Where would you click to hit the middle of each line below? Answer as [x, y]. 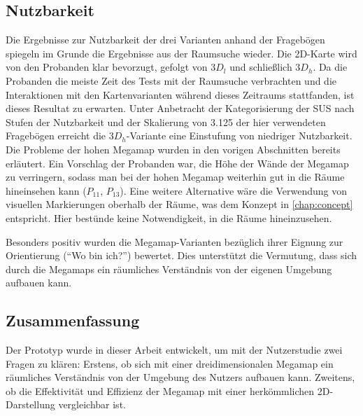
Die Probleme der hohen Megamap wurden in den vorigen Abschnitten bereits [173, 149]
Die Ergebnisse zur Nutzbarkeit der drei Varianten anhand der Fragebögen [165, 40]
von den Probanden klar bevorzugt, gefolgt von [107, 67]
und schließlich [261, 67]
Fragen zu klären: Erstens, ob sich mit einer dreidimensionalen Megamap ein [170, 363]
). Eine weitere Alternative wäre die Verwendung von [234, 190]
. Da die [330, 67]
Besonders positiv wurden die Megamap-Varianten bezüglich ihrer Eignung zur [175, 241]
